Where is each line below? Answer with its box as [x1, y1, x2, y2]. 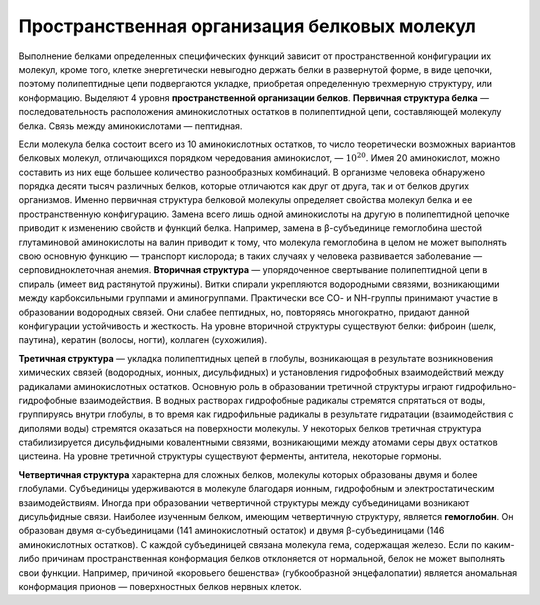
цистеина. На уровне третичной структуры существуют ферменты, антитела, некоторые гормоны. [18, 450, 442, 462]
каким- [483, 538, 515, 550]
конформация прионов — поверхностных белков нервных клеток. [18, 581, 302, 592]
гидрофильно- [455, 380, 517, 392]
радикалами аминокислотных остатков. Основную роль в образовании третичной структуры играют [18, 380, 454, 392]
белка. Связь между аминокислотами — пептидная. [18, 120, 243, 132]
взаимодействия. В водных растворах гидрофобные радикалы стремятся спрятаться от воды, [79, 394, 486, 406]
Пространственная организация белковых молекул [18, 15, 477, 37]
